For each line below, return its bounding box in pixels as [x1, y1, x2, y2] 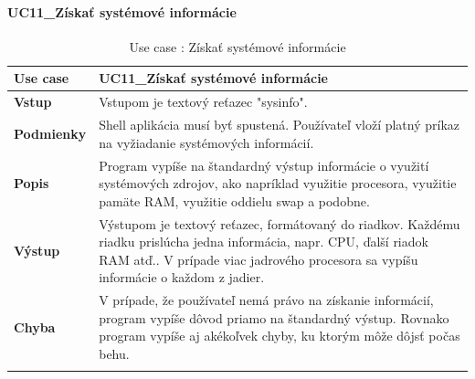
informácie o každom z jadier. [99, 268, 265, 287]
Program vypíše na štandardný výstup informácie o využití [99, 155, 429, 174]
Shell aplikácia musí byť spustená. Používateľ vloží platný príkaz [99, 115, 460, 134]
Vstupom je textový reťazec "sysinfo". [99, 92, 308, 111]
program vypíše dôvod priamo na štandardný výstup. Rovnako [99, 308, 449, 327]
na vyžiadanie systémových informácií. [99, 132, 314, 152]
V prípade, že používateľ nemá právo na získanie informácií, [99, 290, 434, 310]
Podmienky [14, 123, 87, 142]
